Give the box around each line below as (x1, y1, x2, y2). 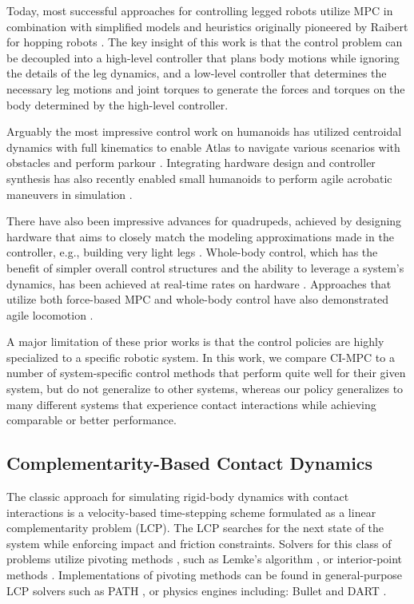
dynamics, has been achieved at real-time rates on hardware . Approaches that (6, 275, 392, 292)
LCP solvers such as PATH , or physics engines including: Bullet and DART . (6, 582, 387, 598)
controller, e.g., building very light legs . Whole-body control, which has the (6, 244, 378, 260)
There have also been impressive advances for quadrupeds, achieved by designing (6, 213, 402, 229)
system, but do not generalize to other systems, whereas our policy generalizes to (6, 380, 404, 397)
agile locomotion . (6, 306, 94, 323)
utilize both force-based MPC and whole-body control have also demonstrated (6, 291, 389, 308)
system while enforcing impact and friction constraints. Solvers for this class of (6, 534, 392, 551)
